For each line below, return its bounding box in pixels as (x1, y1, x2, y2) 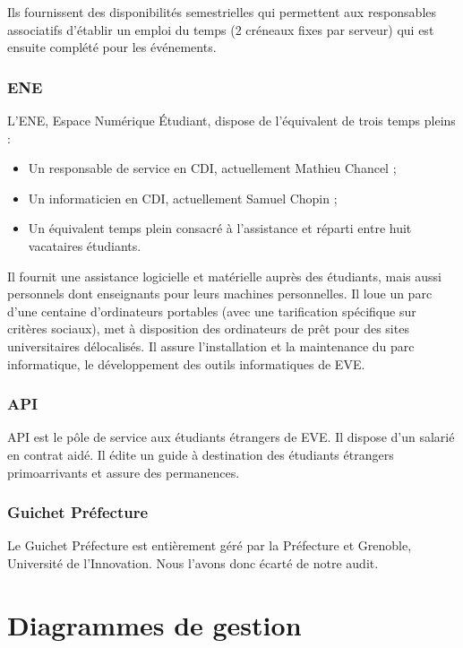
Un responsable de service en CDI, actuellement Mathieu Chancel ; (28, 159, 397, 177)
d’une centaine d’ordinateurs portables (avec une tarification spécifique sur (7, 301, 416, 320)
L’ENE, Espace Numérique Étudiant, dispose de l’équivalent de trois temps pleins (7, 111, 456, 129)
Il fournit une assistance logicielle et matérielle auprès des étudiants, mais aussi (7, 266, 442, 285)
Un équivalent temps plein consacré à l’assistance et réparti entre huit (28, 219, 412, 238)
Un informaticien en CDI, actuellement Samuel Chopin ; (28, 188, 338, 207)
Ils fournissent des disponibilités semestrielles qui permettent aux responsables (7, 3, 437, 21)
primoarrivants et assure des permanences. (7, 462, 240, 481)
